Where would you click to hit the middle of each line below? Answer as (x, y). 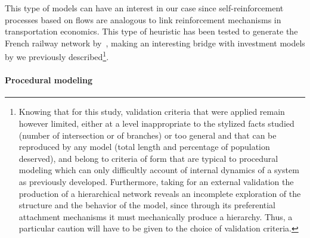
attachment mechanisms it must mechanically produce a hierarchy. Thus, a (156, 216)
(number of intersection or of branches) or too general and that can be (148, 135)
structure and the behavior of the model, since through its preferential (147, 205)
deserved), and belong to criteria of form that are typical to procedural (148, 158)
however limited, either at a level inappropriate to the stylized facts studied (156, 123)
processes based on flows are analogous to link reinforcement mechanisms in (143, 19)
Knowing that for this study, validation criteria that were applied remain (152, 112)
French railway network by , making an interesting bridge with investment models (155, 43)
